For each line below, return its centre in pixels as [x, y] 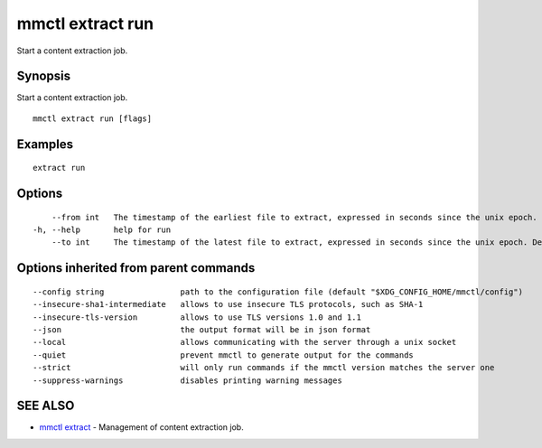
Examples [45, 144]
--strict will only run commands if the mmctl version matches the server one [264, 368]
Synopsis [44, 76]
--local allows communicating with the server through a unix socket [245, 342]
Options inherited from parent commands [136, 268]
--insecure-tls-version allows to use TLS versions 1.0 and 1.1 [197, 317]
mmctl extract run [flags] [93, 118]
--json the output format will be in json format [202, 330]
